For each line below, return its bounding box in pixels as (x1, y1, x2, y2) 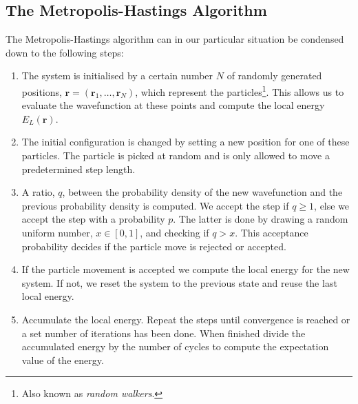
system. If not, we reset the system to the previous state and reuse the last (21, 275, 337, 290)
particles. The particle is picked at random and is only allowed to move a (21, 148, 330, 163)
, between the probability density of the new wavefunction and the (62, 185, 343, 199)
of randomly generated (227, 68, 322, 83)
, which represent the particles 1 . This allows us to (135, 82, 344, 99)
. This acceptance (235, 225, 308, 239)
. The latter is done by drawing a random (173, 212, 348, 226)
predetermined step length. (21, 161, 136, 176)
